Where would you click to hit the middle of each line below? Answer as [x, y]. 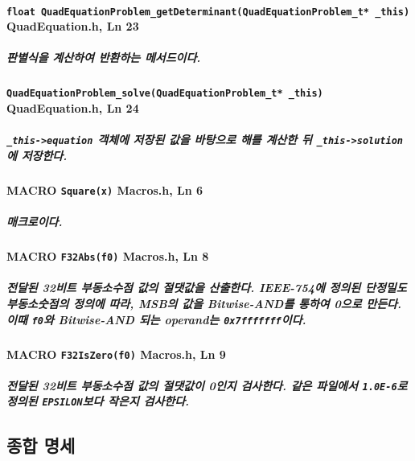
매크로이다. [35, 222]
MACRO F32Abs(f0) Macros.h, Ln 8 [108, 256]
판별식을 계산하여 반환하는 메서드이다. [104, 58]
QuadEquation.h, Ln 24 [73, 108]
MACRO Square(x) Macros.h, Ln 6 [105, 189]
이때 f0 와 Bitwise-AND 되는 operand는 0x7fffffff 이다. [156, 319]
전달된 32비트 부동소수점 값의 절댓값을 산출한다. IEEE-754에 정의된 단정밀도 [207, 288]
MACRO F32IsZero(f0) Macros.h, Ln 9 [116, 354]
